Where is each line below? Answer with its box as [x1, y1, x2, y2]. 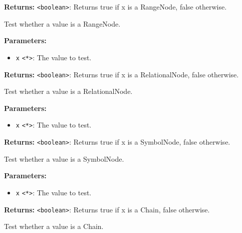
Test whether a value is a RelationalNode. [4, 86, 133, 96]
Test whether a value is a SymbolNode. [4, 153, 124, 164]
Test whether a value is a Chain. [4, 221, 104, 231]
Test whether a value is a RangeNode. [4, 18, 121, 29]
